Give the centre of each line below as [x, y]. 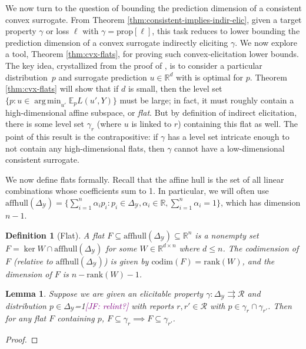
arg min [48, 101]
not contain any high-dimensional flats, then [85, 148]
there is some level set [45, 124]
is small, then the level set [175, 88]
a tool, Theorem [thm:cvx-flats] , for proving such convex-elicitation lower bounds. [152, 54]
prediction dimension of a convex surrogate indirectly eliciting [117, 42]
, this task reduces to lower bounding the [226, 31]
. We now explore [266, 42]
